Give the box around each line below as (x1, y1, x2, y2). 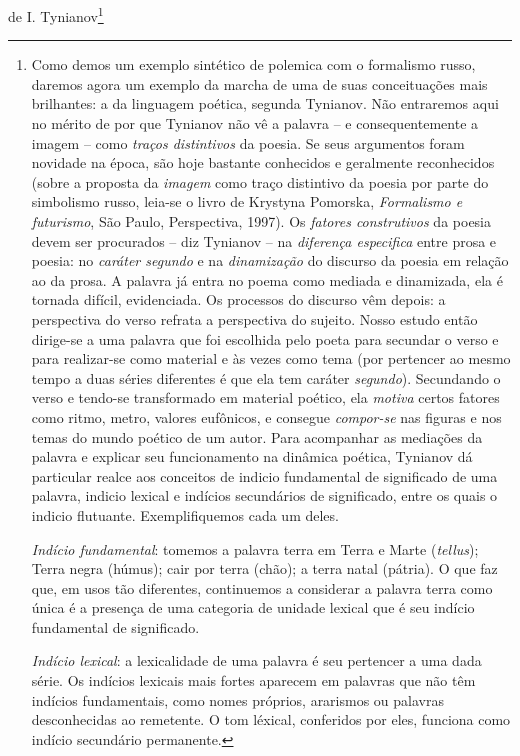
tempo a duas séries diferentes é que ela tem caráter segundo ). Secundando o (31, 367, 501, 388)
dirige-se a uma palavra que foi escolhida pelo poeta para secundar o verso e (31, 328, 499, 349)
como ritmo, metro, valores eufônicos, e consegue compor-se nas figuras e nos (31, 406, 502, 427)
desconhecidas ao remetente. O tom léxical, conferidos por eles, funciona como (31, 709, 511, 730)
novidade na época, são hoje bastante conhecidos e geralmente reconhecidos (31, 152, 495, 173)
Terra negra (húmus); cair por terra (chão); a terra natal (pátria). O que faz (31, 558, 498, 579)
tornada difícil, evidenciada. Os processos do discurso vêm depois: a (31, 289, 446, 310)
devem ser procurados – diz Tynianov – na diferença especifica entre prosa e (31, 230, 497, 251)
